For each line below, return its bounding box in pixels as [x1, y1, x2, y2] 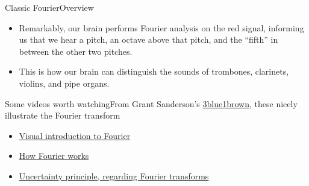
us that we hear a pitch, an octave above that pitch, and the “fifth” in [19, 33, 278, 46]
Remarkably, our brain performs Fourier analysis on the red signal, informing [19, 21, 304, 34]
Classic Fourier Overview [5, 1, 94, 13]
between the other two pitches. [19, 45, 133, 57]
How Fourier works [19, 149, 89, 162]
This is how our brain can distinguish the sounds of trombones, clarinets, [19, 65, 289, 78]
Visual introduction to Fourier [19, 129, 131, 141]
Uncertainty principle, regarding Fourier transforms [19, 169, 209, 182]
